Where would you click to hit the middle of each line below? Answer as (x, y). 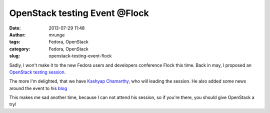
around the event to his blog (38, 88)
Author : (17, 34)
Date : (15, 28)
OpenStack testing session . (37, 72)
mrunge (57, 34)
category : (20, 49)
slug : (14, 56)
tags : (15, 42)
